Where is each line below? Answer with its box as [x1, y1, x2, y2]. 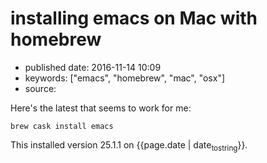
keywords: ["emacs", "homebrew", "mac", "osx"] [24, 72, 226, 84]
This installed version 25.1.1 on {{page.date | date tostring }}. [10, 138, 248, 153]
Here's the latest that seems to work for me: [10, 102, 192, 114]
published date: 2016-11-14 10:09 [24, 61, 162, 73]
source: [24, 82, 57, 94]
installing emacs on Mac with [10, 7, 258, 30]
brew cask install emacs [10, 121, 114, 131]
